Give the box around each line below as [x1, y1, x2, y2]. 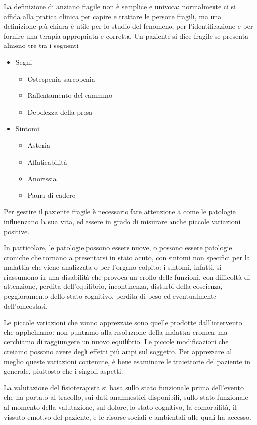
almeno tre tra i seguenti [4, 40, 79, 50]
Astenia [27, 140, 50, 150]
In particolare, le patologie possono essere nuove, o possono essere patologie [4, 242, 232, 253]
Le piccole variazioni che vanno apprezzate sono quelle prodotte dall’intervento [4, 317, 242, 328]
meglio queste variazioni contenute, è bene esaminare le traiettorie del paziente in [4, 356, 251, 366]
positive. [4, 226, 30, 236]
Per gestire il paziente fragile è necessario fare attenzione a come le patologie [4, 206, 236, 217]
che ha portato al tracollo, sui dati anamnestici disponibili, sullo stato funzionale [4, 392, 248, 402]
